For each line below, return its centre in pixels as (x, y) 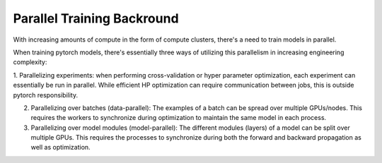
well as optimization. (61, 147)
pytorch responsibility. (45, 95)
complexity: (30, 62)
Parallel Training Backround (96, 18)
